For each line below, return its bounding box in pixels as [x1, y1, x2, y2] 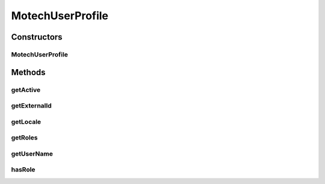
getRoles [11, 133, 39, 142]
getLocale [11, 117, 42, 126]
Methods [11, 67, 46, 78]
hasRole [11, 165, 36, 174]
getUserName [11, 149, 54, 158]
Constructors [11, 32, 63, 42]
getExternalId [11, 102, 52, 110]
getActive [11, 85, 41, 94]
